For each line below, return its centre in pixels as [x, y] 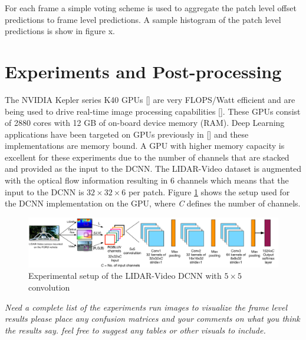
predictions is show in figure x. [60, 31]
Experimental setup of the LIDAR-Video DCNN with [125, 276]
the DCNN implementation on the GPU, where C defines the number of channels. [153, 203]
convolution [49, 287]
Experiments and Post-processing [143, 71]
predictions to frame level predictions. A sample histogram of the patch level [143, 19]
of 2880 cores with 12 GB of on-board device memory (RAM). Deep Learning [145, 123]
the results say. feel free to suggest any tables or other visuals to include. [135, 330]
